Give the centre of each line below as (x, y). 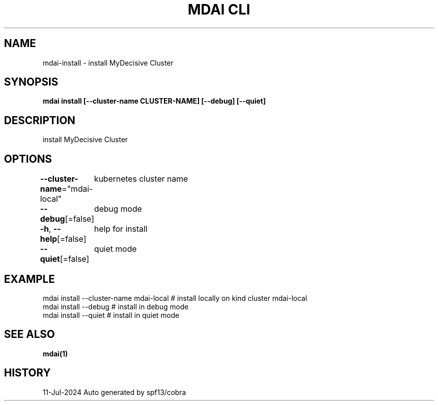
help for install (121, 229)
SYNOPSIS (31, 82)
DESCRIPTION (40, 120)
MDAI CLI (219, 10)
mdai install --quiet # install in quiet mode (111, 315)
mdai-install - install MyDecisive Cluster (108, 63)
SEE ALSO (29, 334)
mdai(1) (55, 353)
